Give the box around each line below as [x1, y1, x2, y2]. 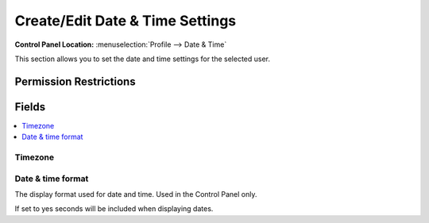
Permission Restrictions [14, 75, 136, 88]
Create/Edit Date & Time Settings [14, 12, 237, 29]
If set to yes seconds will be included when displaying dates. [14, 204, 214, 213]
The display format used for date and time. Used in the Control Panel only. [14, 189, 257, 198]
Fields [14, 100, 46, 113]
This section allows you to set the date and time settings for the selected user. [14, 54, 270, 63]
